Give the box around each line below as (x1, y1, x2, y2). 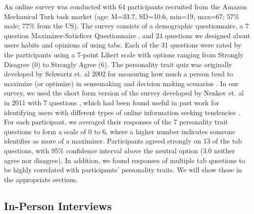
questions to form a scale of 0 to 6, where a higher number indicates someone (4, 126, 235, 136)
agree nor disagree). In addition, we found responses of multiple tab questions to (4, 155, 245, 165)
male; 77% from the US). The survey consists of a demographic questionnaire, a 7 (4, 21, 249, 31)
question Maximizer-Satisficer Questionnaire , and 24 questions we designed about (4, 30, 251, 40)
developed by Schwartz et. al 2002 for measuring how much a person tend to (4, 69, 233, 79)
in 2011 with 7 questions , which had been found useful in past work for (4, 97, 219, 107)
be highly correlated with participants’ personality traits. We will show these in (4, 165, 242, 175)
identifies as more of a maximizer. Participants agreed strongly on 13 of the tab (4, 136, 242, 146)
